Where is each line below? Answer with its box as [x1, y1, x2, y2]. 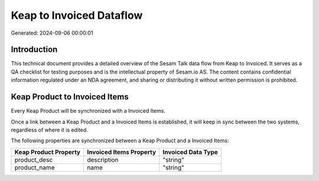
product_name [14, 163, 56, 172]
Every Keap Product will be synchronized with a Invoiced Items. [11, 108, 165, 115]
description [86, 156, 119, 164]
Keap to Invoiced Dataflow [11, 9, 143, 22]
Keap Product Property [14, 148, 81, 156]
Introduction [11, 45, 58, 55]
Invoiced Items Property [86, 148, 157, 156]
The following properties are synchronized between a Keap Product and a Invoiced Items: [11, 137, 229, 144]
